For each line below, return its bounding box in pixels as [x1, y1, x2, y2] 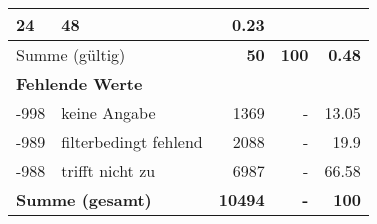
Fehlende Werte [16, 72, 143, 95]
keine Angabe [61, 101, 156, 124]
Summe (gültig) [16, 43, 126, 66]
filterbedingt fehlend [61, 130, 203, 153]
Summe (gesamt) [16, 188, 152, 211]
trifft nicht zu [61, 159, 156, 182]
